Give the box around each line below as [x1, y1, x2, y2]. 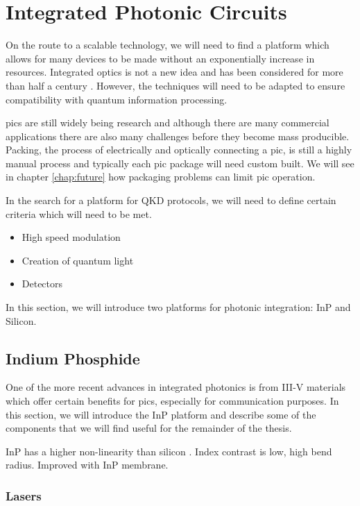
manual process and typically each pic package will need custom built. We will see [6, 155, 354, 170]
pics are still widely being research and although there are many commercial [6, 115, 329, 130]
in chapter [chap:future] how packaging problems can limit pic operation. [6, 169, 316, 184]
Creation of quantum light [22, 253, 134, 267]
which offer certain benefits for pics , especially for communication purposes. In [6, 394, 339, 408]
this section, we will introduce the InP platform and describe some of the [6, 407, 316, 421]
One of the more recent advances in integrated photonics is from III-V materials [6, 380, 346, 394]
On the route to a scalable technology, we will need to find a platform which [6, 37, 329, 52]
